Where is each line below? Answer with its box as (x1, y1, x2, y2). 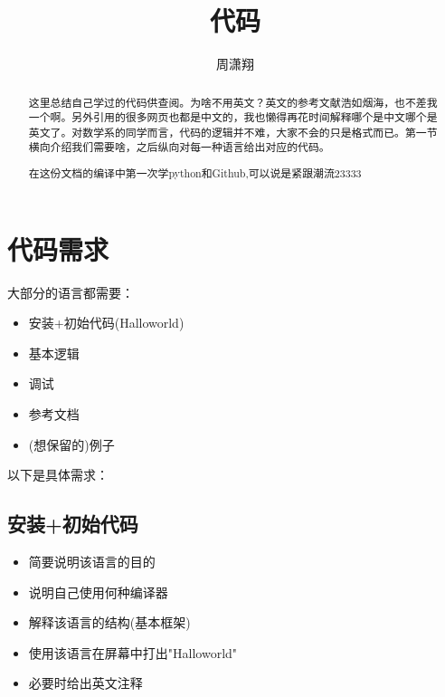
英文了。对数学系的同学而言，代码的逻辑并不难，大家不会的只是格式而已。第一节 (28, 124, 438, 139)
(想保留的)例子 (28, 434, 115, 454)
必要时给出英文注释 (28, 673, 143, 692)
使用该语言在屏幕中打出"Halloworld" (28, 643, 238, 662)
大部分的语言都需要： (7, 282, 134, 301)
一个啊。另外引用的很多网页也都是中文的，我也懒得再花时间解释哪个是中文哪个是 (28, 110, 438, 125)
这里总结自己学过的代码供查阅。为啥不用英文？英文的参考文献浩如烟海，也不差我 (28, 94, 438, 110)
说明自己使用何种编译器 (28, 582, 168, 601)
